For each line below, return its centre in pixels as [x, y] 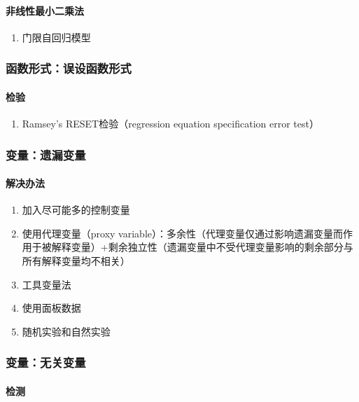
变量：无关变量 [46, 362]
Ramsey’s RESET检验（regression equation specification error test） [170, 124]
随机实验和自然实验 [66, 331]
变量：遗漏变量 [46, 154]
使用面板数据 [51, 308]
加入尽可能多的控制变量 [76, 210]
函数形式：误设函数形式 [69, 68]
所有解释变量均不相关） [76, 261]
